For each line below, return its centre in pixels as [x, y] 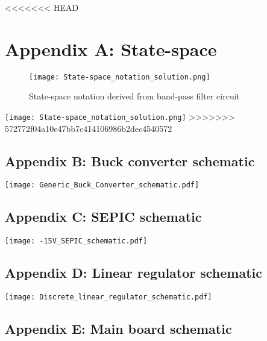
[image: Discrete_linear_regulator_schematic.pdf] [108, 297]
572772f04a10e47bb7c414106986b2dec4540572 [89, 128]
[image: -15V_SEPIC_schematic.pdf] [76, 241]
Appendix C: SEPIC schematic [103, 217]
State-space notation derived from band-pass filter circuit [135, 96]
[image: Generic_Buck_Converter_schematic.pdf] [102, 185]
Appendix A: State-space [111, 48]
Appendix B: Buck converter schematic [130, 161]
